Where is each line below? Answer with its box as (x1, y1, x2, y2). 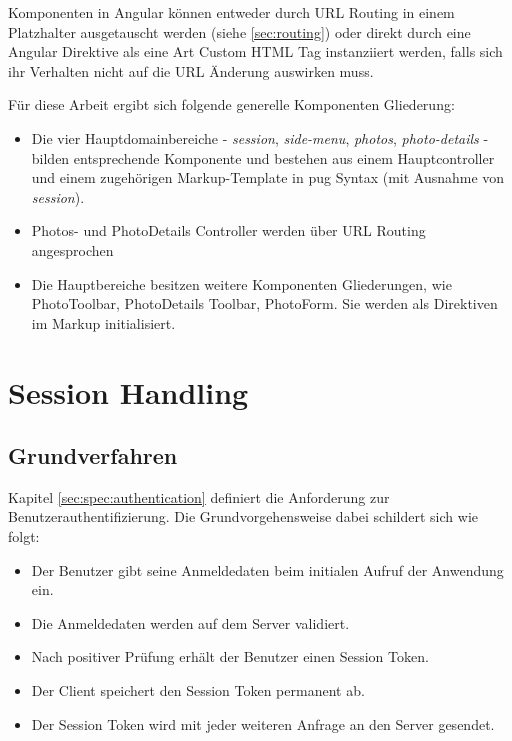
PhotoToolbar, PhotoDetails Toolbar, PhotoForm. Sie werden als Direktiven (31, 293, 498, 314)
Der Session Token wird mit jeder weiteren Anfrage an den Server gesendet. (31, 713, 495, 734)
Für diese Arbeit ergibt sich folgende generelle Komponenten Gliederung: (8, 94, 455, 115)
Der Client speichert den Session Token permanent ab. (31, 680, 365, 701)
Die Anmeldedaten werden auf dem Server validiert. (31, 612, 350, 633)
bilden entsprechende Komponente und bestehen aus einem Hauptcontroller (31, 147, 495, 168)
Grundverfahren (8, 440, 178, 471)
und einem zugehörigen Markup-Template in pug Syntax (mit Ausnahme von (31, 167, 505, 188)
